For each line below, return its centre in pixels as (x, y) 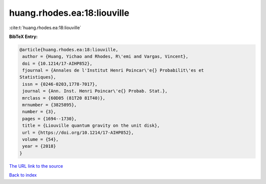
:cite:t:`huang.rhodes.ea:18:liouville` (45, 28)
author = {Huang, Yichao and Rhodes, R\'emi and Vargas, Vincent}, (105, 56)
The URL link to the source (36, 166)
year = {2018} (39, 146)
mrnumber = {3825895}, (50, 105)
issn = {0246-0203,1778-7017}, (60, 84)
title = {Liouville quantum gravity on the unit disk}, (91, 126)
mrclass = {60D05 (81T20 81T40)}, (64, 98)
